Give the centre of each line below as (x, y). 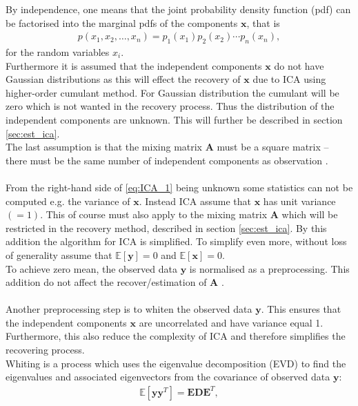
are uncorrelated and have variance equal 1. (231, 322)
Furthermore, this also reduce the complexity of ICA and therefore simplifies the (176, 336)
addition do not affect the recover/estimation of (106, 282)
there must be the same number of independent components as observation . (167, 160)
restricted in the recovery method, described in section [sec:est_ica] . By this (166, 228)
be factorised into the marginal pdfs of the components (122, 22)
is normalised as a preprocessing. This (269, 268)
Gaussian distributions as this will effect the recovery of (123, 79)
